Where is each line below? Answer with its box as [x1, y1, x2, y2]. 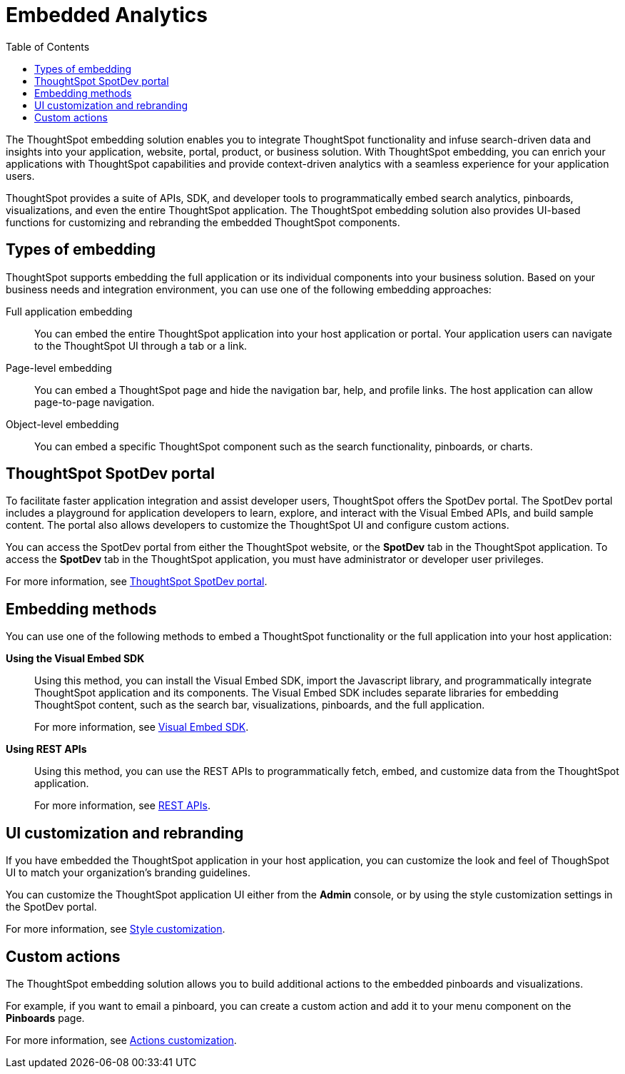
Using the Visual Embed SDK [6, 652, 145, 665]
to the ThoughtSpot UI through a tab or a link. [34, 339, 248, 352]
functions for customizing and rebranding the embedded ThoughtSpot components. [6, 216, 400, 228]
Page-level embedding [6, 361, 112, 374]
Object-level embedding [6, 417, 119, 430]
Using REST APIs [6, 743, 87, 756]
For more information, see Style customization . [6, 923, 225, 936]
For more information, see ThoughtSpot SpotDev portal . [6, 575, 268, 588]
